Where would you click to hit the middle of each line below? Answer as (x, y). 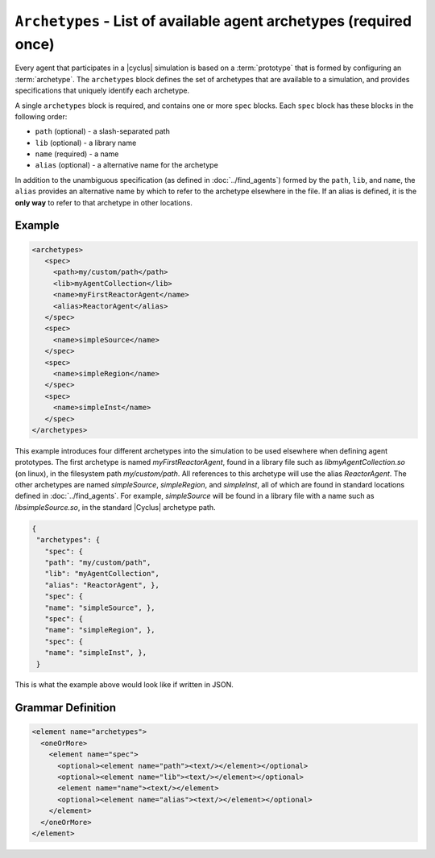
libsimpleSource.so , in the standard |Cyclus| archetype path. (116, 507)
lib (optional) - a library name (86, 143)
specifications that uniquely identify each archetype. (102, 91)
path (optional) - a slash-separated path (103, 131)
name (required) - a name (77, 154)
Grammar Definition (66, 708)
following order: (41, 116)
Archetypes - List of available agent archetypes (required (213, 21)
